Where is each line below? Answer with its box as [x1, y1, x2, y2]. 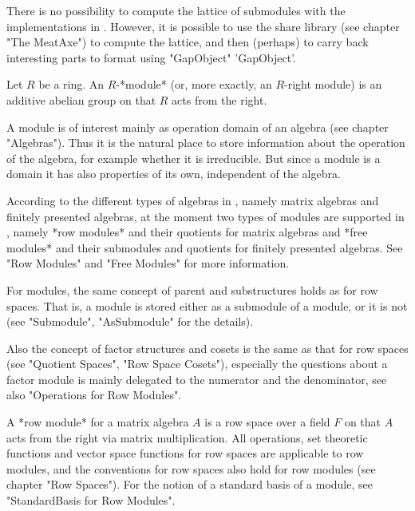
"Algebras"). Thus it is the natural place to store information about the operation [6, 134, 405, 151]
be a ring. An [38, 76, 105, 93]
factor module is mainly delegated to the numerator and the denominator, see [6, 370, 387, 387]
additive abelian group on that [6, 91, 156, 108]
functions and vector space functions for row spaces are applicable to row [6, 445, 364, 461]
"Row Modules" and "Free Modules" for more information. [6, 255, 290, 271]
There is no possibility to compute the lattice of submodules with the [6, 2, 346, 18]
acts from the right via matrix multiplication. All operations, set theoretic [6, 429, 368, 446]
